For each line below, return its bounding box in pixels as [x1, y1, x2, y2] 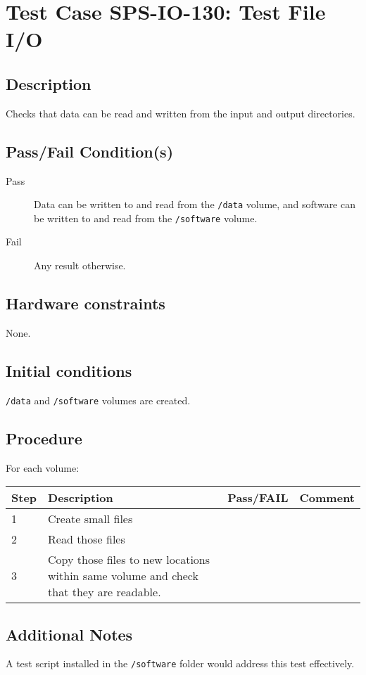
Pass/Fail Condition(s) [6, 140, 174, 162]
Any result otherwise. [34, 258, 126, 273]
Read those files [48, 531, 125, 548]
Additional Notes [6, 623, 133, 645]
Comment [299, 489, 355, 506]
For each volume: [6, 460, 80, 475]
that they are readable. [48, 584, 161, 600]
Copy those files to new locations [48, 551, 210, 568]
